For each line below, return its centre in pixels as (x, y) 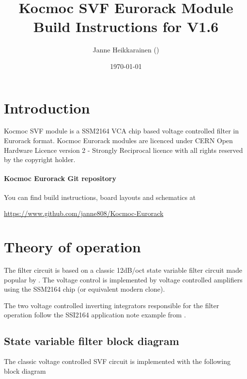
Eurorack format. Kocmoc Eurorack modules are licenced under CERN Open (118, 140)
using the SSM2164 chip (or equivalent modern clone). (85, 289)
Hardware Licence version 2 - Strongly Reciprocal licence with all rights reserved (123, 150)
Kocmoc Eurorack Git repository (60, 178)
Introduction (47, 107)
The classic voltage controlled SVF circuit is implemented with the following (117, 361)
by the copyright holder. (40, 159)
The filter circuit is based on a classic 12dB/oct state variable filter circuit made (123, 270)
